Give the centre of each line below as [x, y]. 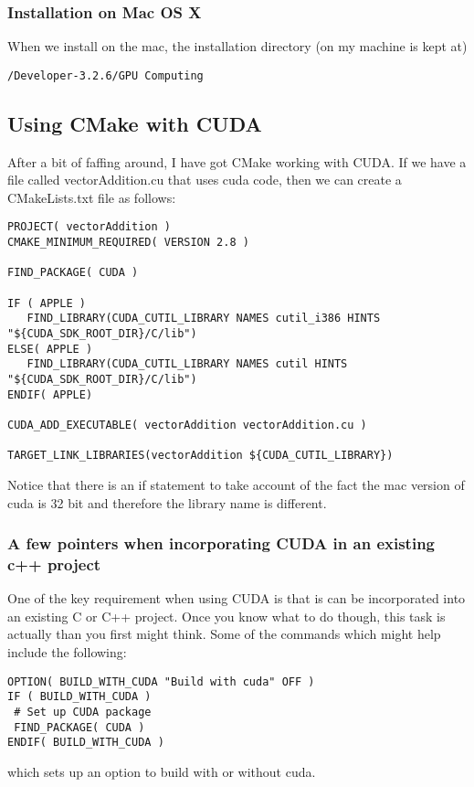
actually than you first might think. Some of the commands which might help [224, 634]
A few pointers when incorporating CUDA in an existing [221, 543]
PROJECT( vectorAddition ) [89, 227]
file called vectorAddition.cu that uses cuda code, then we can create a [205, 180]
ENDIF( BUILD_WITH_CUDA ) [86, 743]
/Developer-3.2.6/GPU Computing [105, 75]
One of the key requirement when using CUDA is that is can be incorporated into [237, 598]
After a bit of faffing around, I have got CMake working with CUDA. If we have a [237, 161]
